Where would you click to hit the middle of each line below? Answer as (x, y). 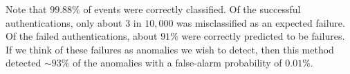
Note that (26, 9)
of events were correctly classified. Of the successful (192, 9)
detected (24, 63)
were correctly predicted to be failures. (263, 36)
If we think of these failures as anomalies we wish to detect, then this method (170, 49)
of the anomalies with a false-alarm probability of (177, 63)
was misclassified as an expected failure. (261, 22)
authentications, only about (64, 22)
